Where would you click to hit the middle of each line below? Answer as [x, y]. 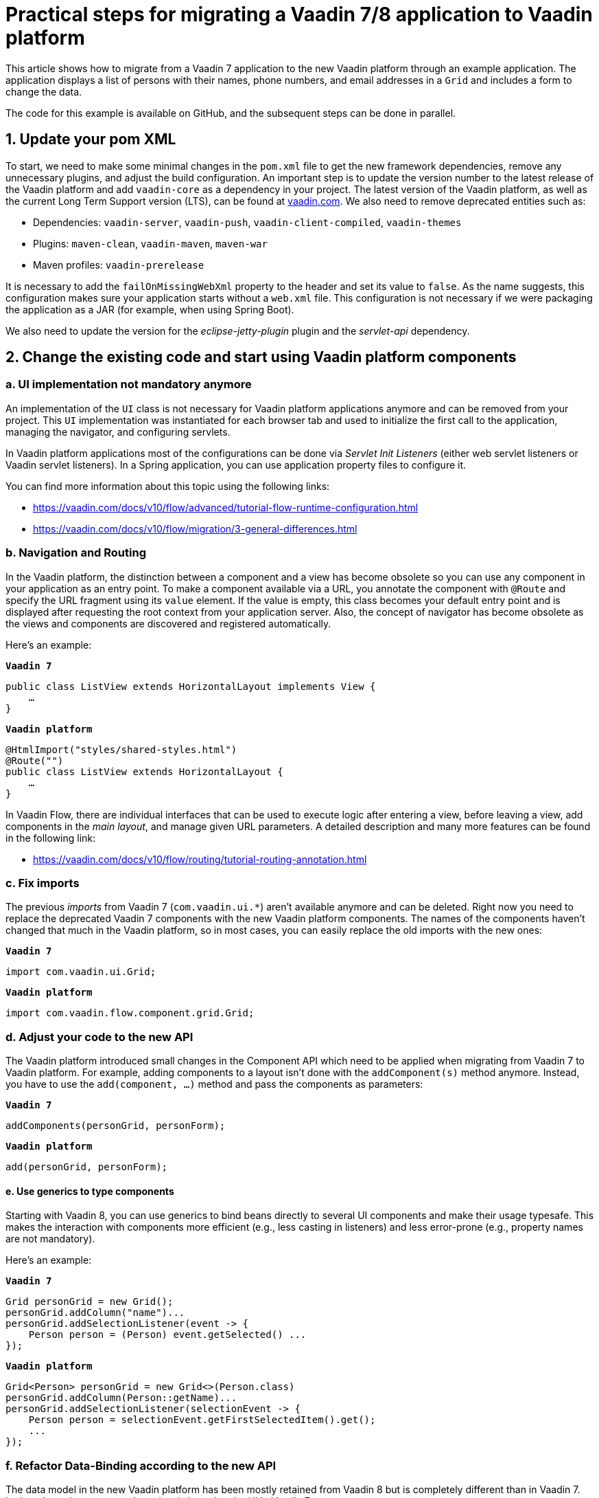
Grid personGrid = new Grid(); [90, 1302]
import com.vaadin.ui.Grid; [81, 972]
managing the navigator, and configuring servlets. [118, 432]
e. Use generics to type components [90, 1191]
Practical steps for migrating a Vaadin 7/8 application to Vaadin [299, 14]
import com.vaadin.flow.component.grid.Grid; [130, 1013]
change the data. [44, 91]
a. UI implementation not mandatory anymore [129, 384]
